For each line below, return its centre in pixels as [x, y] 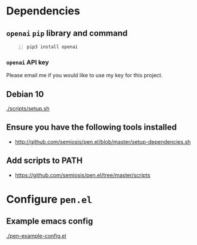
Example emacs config [50, 221]
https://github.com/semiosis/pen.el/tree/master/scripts [83, 175]
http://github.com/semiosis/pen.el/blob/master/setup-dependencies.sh [103, 141]
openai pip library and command [67, 33]
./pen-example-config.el [37, 235]
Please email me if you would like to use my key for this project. [84, 75]
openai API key [28, 62]
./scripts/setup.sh [28, 108]
